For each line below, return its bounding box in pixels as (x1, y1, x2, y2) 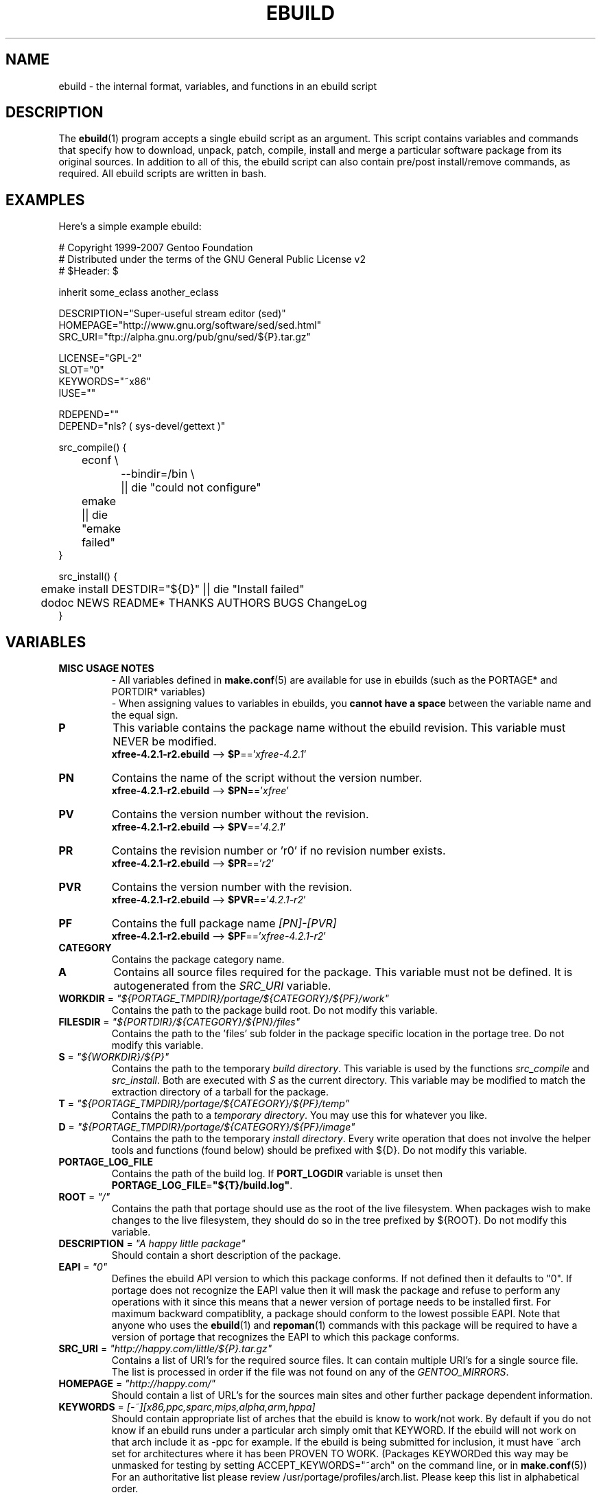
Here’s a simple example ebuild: (58, 220, 202, 233)
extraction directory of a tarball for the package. (111, 1086, 329, 1098)
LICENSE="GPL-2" (58, 352, 142, 364)
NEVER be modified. (113, 734, 217, 749)
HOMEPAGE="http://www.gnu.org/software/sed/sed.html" (58, 319, 322, 332)
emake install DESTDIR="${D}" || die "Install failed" (40, 582, 305, 596)
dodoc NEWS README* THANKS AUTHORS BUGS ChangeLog (40, 596, 367, 610)
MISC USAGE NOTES (58, 662, 154, 675)
